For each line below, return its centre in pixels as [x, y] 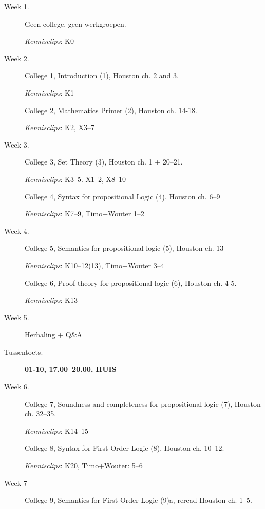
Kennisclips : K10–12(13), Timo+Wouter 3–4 [94, 265]
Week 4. [17, 231]
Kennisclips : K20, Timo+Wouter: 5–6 [84, 466]
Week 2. [17, 58]
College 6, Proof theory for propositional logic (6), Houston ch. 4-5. [131, 283]
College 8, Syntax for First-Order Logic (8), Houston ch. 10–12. [125, 448]
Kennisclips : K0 [49, 41]
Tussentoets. [24, 351]
